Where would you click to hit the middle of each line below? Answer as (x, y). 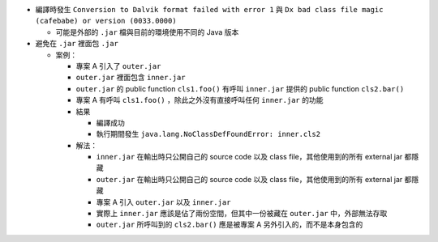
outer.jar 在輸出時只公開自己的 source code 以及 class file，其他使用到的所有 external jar (249, 179)
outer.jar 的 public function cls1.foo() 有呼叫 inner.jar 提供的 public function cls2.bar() (240, 88)
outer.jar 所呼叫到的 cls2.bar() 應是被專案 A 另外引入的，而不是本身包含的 (230, 225)
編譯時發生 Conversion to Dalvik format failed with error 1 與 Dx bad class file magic (209, 9)
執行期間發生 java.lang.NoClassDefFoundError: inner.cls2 (208, 134)
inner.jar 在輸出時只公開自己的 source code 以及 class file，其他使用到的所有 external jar (249, 157)
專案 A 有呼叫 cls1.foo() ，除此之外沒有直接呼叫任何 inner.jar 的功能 (200, 100)
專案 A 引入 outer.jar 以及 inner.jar (163, 202)
